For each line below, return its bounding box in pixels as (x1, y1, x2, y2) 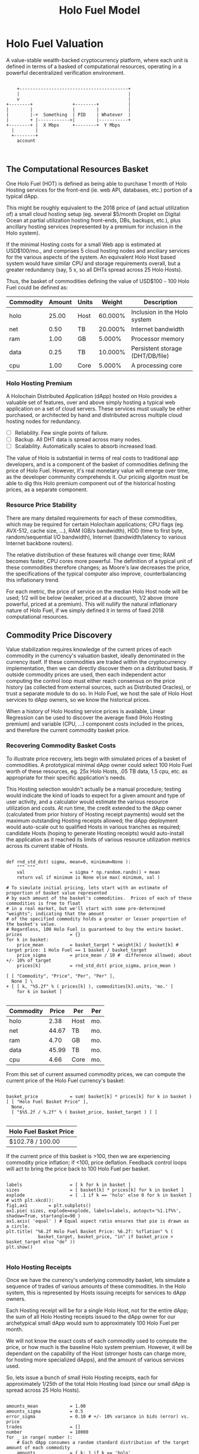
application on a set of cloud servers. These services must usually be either (6, 405, 191, 412)
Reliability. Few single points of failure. (14, 429, 108, 437)
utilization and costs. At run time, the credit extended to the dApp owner (6, 804, 182, 812)
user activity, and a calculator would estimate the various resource (6, 798, 169, 805)
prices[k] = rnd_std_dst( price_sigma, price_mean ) (17, 962, 176, 969)
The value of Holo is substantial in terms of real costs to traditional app (6, 454, 179, 462)
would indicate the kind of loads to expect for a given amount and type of (6, 791, 185, 798)
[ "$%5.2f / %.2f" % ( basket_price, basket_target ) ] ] (11, 1109, 158, 1115)
